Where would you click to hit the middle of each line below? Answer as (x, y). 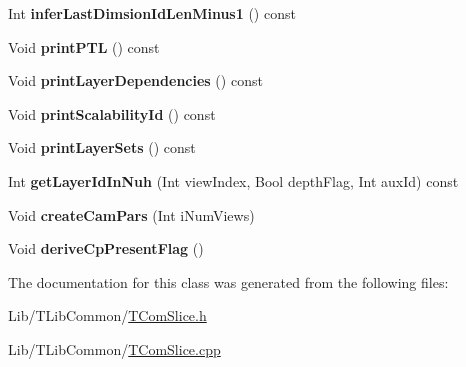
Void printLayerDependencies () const (135, 80)
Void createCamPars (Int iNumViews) (131, 214)
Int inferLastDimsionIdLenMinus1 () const (152, 13)
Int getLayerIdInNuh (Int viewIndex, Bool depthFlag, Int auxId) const (233, 180)
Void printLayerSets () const (102, 147)
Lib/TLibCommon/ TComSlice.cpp (114, 348)
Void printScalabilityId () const (112, 113)
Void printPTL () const (84, 46)
